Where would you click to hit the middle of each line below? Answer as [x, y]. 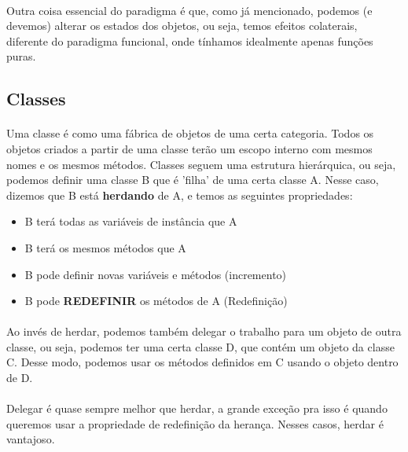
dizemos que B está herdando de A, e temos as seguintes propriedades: [180, 195]
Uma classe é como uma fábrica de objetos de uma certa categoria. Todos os [190, 133]
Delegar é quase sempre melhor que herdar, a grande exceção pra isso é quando [197, 408]
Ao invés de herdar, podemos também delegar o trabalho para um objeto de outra [204, 331]
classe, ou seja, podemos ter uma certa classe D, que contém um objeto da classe [200, 346]
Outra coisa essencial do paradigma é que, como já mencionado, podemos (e [189, 10]
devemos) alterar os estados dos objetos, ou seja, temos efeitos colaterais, [182, 26]
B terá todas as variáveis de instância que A [131, 221]
